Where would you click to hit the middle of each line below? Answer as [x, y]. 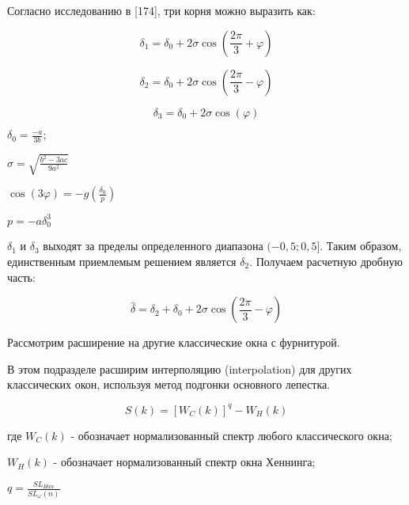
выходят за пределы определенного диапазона [153, 246]
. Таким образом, [361, 246]
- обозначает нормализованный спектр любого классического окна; [231, 435]
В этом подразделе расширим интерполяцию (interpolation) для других [180, 368]
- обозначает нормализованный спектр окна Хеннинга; [184, 462]
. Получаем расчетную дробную [326, 262]
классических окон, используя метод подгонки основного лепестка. [169, 384]
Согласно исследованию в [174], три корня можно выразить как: [161, 10]
